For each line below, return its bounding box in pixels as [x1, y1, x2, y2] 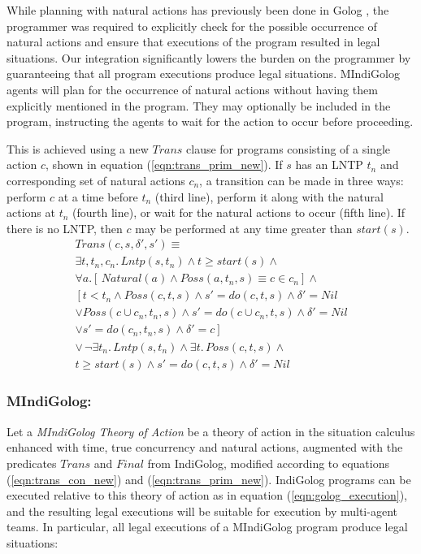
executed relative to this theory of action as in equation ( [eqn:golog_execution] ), [7, 487, 407, 504]
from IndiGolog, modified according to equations [147, 454, 389, 471]
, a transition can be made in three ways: [199, 171, 404, 188]
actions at [7, 204, 55, 221]
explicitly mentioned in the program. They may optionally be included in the [7, 97, 391, 114]
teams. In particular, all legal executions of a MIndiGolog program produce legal [7, 518, 408, 535]
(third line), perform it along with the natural [154, 188, 384, 205]
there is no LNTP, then [7, 219, 123, 236]
